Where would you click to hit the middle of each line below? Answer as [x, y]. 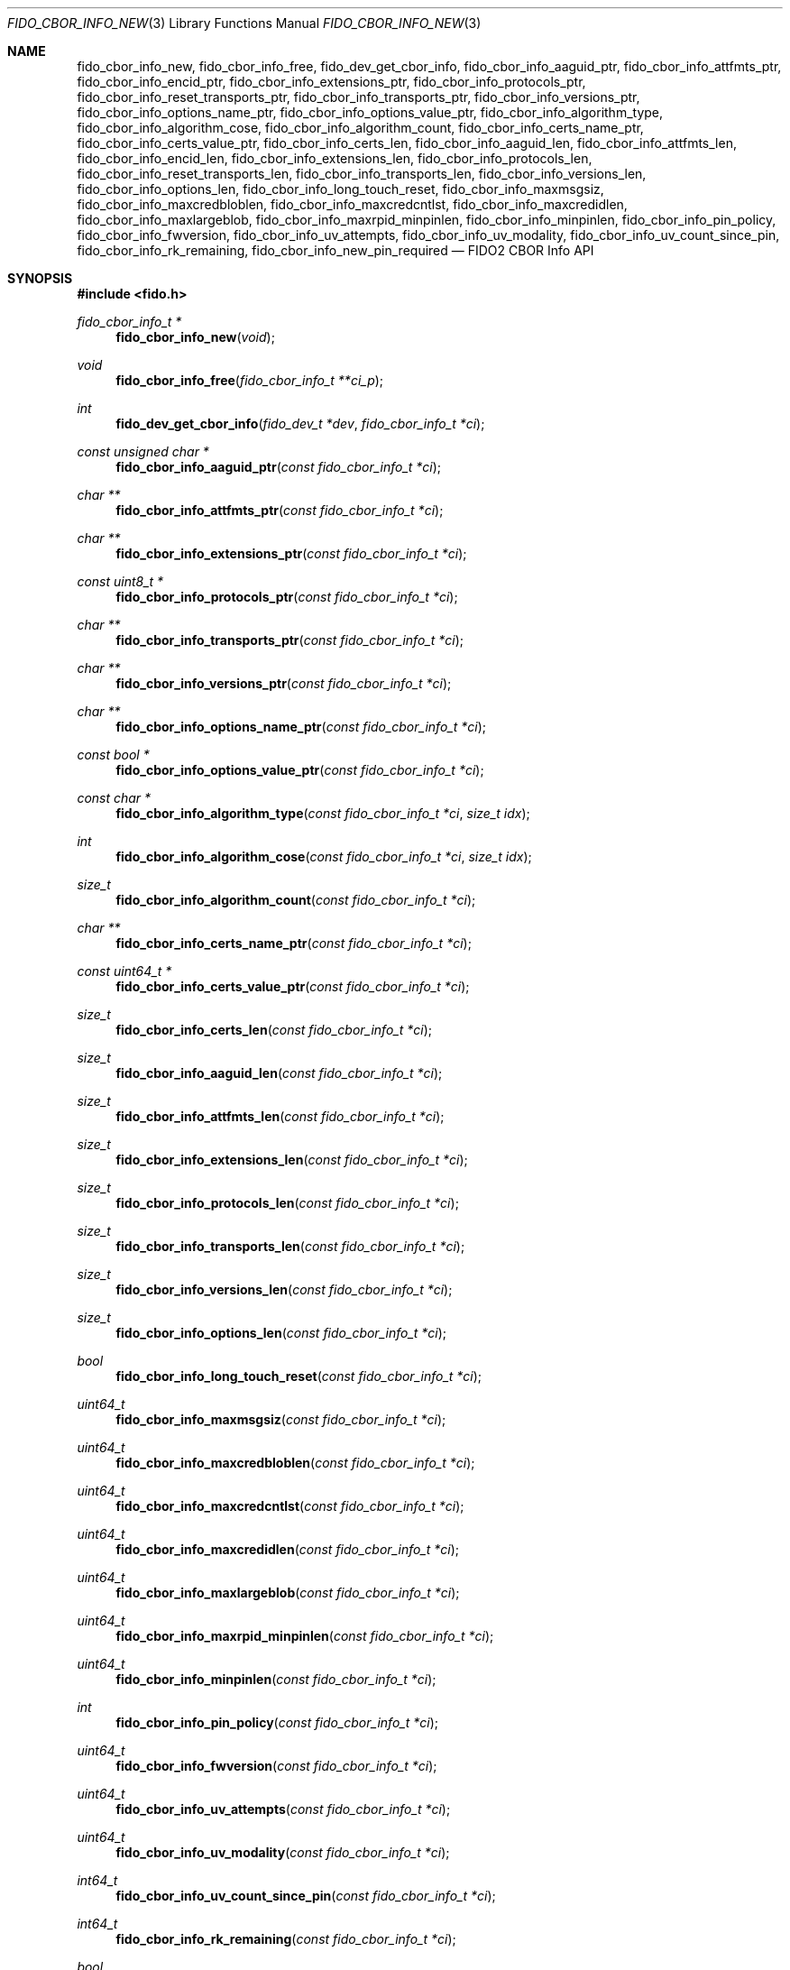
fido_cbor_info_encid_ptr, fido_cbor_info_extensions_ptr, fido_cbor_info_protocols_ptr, [331, 82]
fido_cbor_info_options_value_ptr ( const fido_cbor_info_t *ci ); [300, 770]
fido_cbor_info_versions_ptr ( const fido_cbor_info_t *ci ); [284, 683]
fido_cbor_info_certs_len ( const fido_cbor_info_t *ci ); [274, 1030]
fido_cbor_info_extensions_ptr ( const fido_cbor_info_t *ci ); [291, 553]
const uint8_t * [120, 581]
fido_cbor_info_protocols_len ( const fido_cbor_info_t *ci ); [287, 1203]
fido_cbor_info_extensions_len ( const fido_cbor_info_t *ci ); [292, 1160]
